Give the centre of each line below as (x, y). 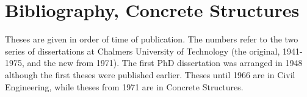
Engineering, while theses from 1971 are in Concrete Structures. (124, 86)
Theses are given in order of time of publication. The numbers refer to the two (152, 39)
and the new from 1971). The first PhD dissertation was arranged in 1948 (165, 63)
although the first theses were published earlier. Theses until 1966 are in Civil (150, 74)
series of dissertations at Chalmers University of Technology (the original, (143, 51)
